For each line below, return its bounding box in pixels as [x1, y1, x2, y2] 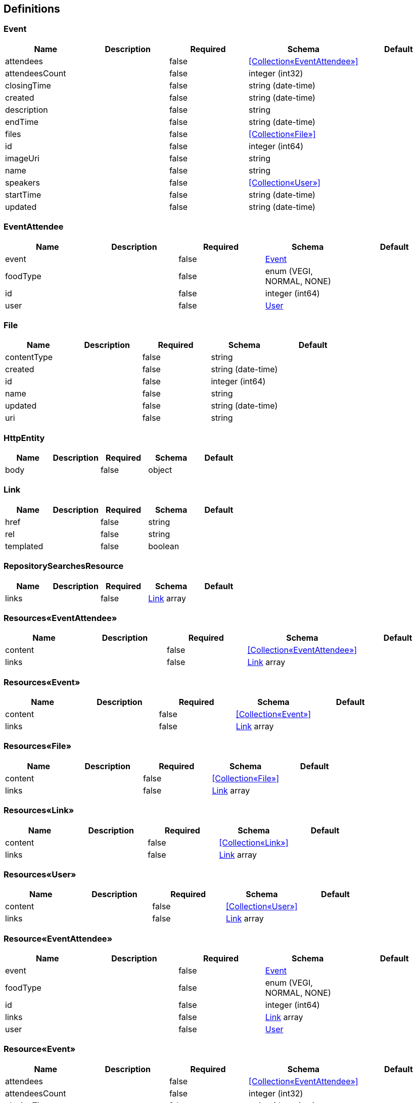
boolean [148, 541, 179, 551]
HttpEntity [4, 432, 45, 443]
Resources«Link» [4, 805, 74, 816]
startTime [5, 189, 41, 200]
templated [5, 541, 43, 551]
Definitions [4, 3, 60, 15]
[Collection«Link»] [219, 837, 289, 848]
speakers [5, 177, 40, 188]
